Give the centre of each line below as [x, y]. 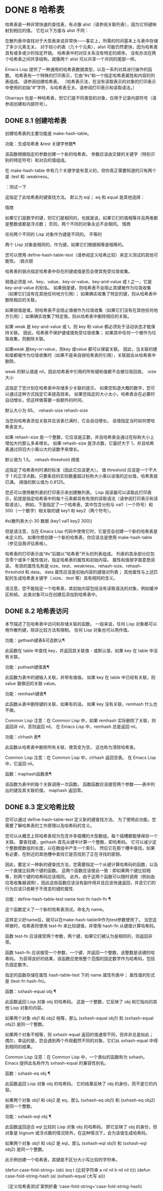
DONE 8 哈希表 [35, 10]
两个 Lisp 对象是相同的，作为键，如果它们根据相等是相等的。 [66, 244]
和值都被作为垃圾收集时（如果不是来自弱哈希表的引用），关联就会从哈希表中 [81, 355]
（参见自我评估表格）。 [27, 543]
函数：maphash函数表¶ [28, 774]
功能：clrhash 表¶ [23, 737]
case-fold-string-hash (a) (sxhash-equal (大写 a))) [55, 1176]
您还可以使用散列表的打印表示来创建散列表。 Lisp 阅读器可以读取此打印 [76, 492]
